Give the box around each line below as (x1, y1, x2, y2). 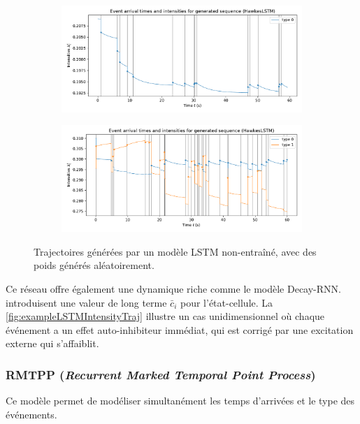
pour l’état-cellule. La (180, 295, 273, 309)
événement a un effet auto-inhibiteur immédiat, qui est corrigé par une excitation (6, 322, 354, 337)
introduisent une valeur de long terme (6, 295, 167, 309)
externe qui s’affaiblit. (6, 336, 99, 351)
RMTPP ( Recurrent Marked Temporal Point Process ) (6, 365, 316, 383)
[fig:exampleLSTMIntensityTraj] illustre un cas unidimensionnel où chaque (6, 309, 325, 323)
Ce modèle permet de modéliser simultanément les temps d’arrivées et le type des (6, 393, 355, 408)
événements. (6, 407, 57, 421)
